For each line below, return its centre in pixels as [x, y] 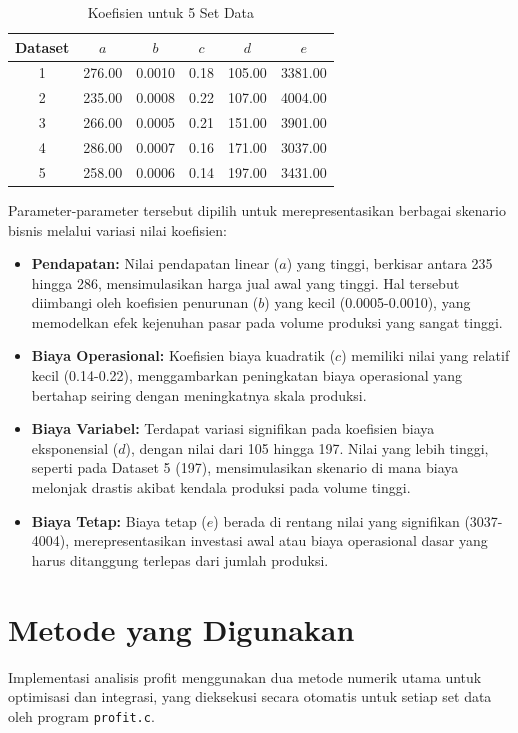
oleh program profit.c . [81, 715]
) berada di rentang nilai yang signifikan [336, 520]
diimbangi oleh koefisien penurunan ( [145, 302]
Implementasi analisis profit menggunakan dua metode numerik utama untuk [245, 676]
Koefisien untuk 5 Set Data [171, 12]
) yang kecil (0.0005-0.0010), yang [367, 302]
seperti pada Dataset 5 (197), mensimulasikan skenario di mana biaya [245, 467]
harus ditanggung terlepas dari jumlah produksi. [180, 559]
